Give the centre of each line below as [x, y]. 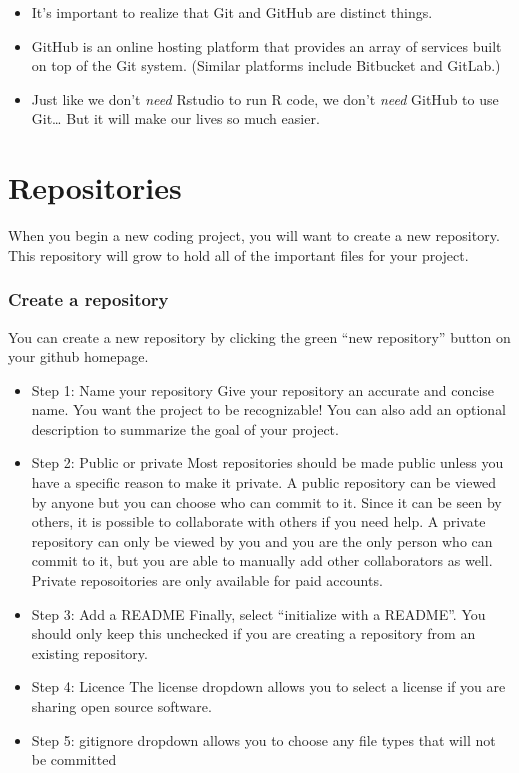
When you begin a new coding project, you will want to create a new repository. [254, 235]
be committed [74, 759]
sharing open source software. [121, 706]
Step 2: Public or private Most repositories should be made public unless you [267, 462]
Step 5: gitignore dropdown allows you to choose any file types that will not [263, 739]
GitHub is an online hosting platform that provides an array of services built [266, 45]
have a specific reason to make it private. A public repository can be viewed [264, 482]
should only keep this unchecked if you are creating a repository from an [253, 633]
